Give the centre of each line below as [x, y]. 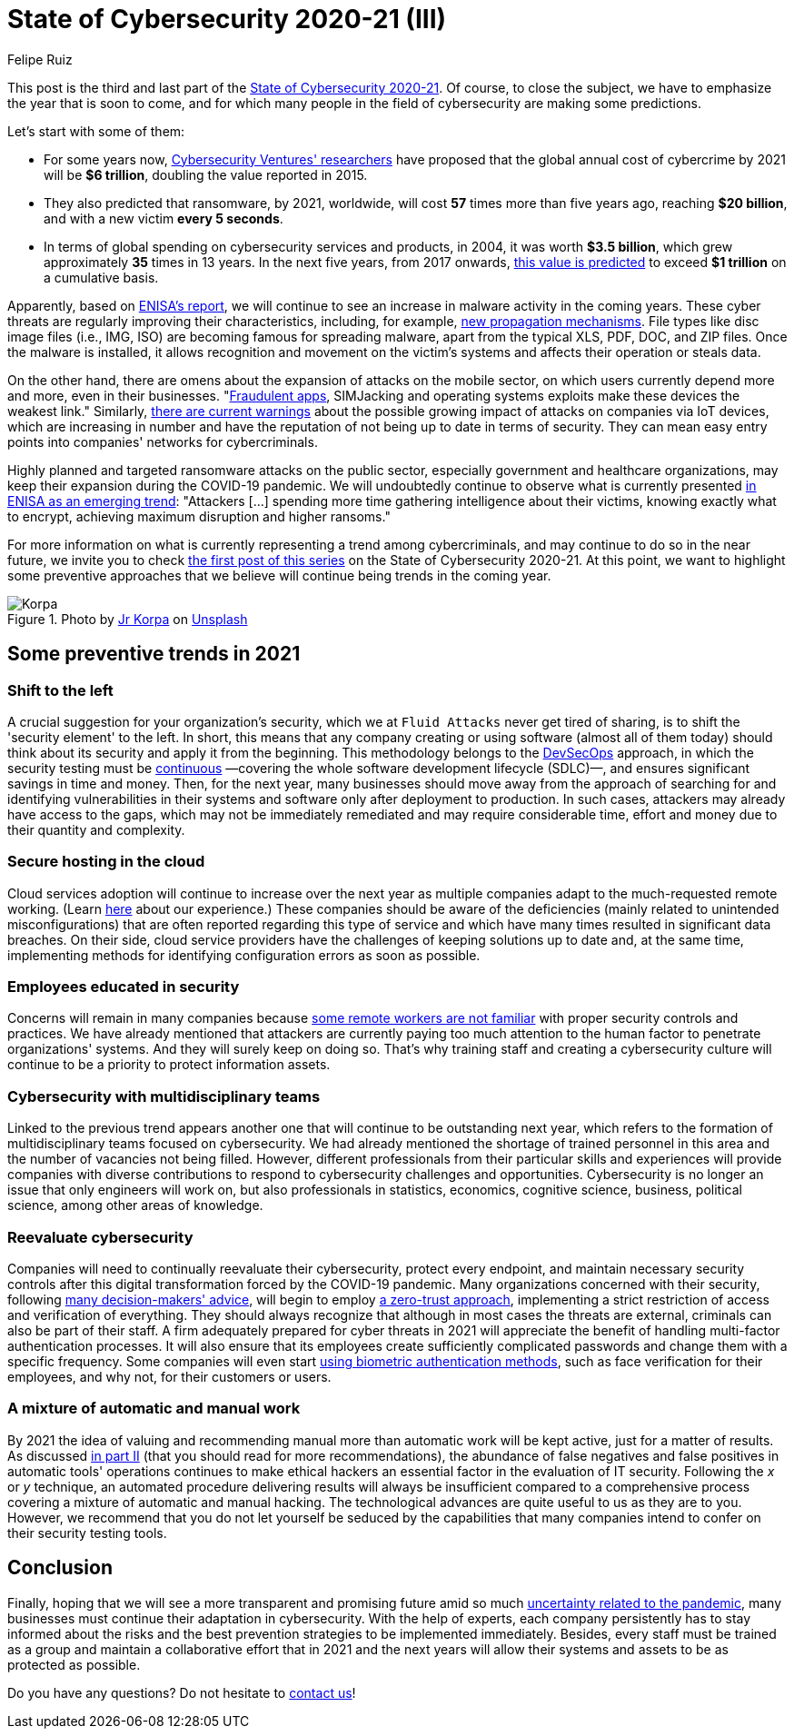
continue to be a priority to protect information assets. [169, 1065]
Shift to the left [60, 690]
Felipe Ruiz [40, 59]
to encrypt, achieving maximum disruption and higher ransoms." [199, 516]
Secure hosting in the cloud [106, 862]
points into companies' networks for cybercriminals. [163, 441]
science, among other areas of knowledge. [135, 1205]
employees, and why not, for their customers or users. [169, 1376]
